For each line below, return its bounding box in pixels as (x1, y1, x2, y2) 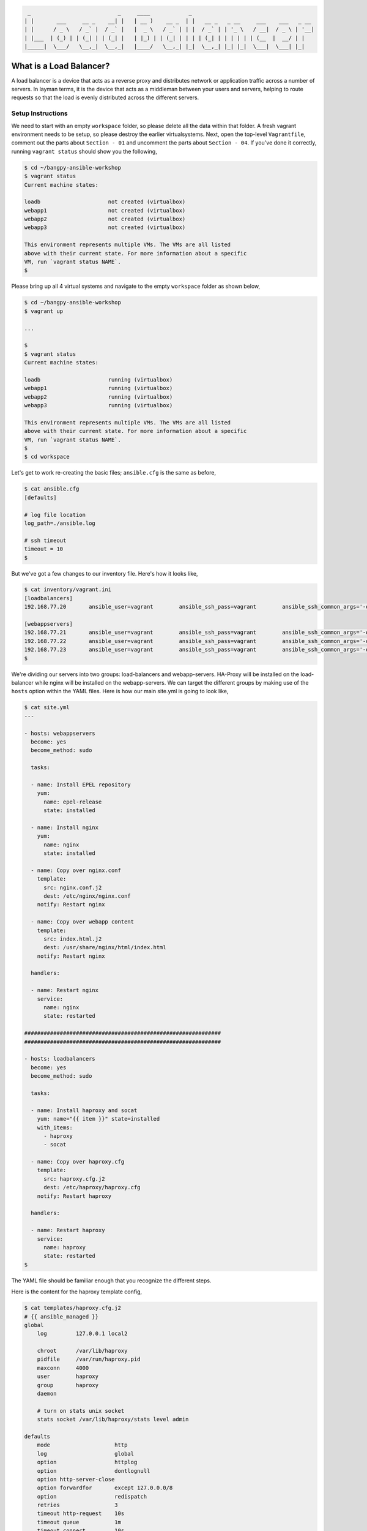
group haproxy (37, 1382, 99, 1388)
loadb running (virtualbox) (24, 376, 173, 383)
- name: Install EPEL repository (31, 781, 131, 788)
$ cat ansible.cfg (24, 486, 80, 492)
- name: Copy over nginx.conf (31, 867, 122, 874)
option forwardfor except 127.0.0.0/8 (37, 1484, 173, 1491)
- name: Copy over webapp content (31, 919, 135, 925)
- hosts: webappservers (24, 729, 96, 737)
